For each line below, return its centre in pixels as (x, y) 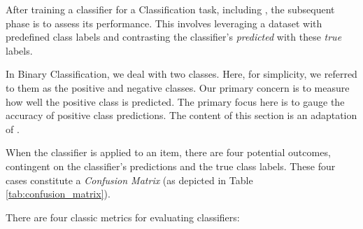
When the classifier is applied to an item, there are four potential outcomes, (168, 152)
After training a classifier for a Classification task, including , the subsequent (170, 9)
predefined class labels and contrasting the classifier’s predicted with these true (174, 37)
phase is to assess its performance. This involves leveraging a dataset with (164, 23)
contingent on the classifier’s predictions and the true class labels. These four (171, 166)
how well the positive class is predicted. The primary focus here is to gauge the (175, 101)
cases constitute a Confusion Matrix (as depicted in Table (129, 180)
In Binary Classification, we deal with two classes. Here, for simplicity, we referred (181, 74)
